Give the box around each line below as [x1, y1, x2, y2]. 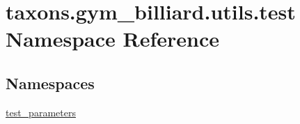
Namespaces [6, 72, 95, 93]
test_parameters [6, 104, 76, 119]
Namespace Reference [6, 24, 219, 53]
